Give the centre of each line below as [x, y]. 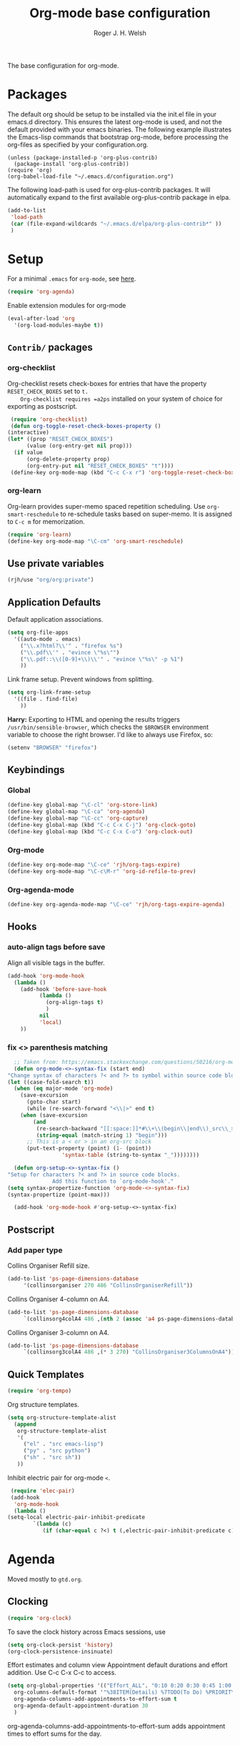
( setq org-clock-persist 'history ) [60, 1645]
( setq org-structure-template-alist [62, 1417]
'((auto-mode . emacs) [47, 639]
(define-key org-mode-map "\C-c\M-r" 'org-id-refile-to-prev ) [102, 872]
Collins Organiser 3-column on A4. [58, 1332]
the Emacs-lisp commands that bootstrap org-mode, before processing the [118, 136]
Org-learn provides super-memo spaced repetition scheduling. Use [106, 506]
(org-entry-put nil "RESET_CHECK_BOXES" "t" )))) [100, 466]
